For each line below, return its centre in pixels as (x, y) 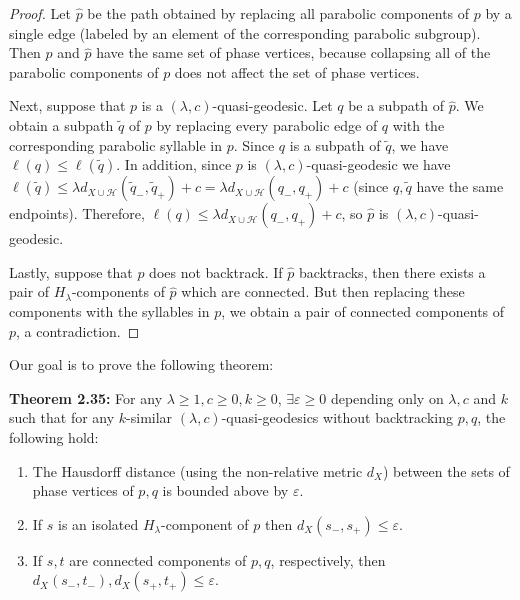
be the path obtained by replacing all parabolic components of (278, 13)
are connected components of (158, 559)
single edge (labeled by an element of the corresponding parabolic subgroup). (245, 32)
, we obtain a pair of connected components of (363, 310)
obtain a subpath (61, 124)
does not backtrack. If (216, 271)
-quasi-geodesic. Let (272, 105)
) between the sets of (446, 470)
